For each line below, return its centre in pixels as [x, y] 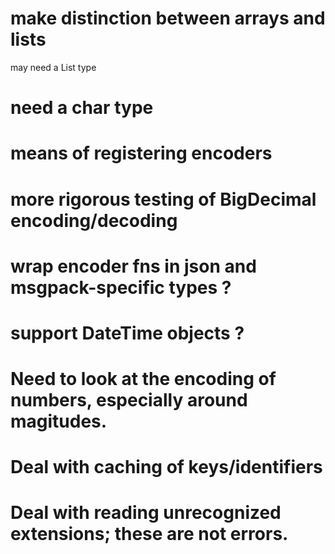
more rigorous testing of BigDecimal [163, 199]
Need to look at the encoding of [143, 379]
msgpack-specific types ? [121, 287]
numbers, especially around [129, 400]
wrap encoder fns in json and [133, 266]
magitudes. [59, 421]
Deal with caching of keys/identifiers [166, 467]
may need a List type [53, 67]
